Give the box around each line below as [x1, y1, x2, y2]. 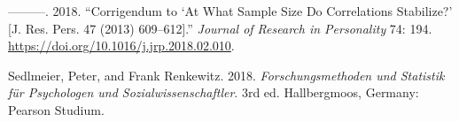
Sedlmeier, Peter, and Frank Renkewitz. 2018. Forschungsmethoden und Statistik [8, 65, 445, 84]
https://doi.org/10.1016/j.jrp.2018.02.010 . [8, 36, 235, 55]
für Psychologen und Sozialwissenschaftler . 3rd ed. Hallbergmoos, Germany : [8, 83, 419, 102]
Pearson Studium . [8, 100, 105, 118]
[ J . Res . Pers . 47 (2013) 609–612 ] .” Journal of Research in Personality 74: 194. [8, 19, 432, 37]
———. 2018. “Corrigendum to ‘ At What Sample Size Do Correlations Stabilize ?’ [8, 2, 453, 19]
